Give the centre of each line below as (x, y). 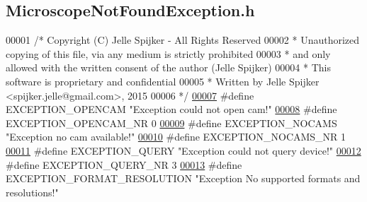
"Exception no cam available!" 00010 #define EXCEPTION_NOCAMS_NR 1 (176, 137)
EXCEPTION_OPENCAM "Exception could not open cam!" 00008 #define (171, 109)
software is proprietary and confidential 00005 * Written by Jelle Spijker (163, 81)
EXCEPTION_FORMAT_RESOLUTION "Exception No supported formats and (183, 178)
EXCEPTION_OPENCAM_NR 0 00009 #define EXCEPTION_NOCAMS (171, 123)
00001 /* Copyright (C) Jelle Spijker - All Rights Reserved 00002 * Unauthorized (183, 40)
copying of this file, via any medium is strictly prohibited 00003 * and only (168, 53)
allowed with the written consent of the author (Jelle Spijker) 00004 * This (168, 67)
